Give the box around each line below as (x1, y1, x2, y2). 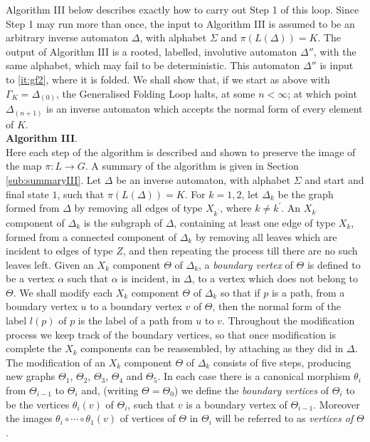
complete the (6, 341, 62, 356)
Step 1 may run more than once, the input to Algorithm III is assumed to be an (6, 16, 355, 31)
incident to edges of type (6, 243, 113, 258)
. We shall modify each (13, 284, 112, 299)
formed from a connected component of (6, 229, 177, 244)
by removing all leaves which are (195, 229, 337, 244)
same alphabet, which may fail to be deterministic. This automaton (6, 58, 300, 73)
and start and (305, 172, 364, 187)
